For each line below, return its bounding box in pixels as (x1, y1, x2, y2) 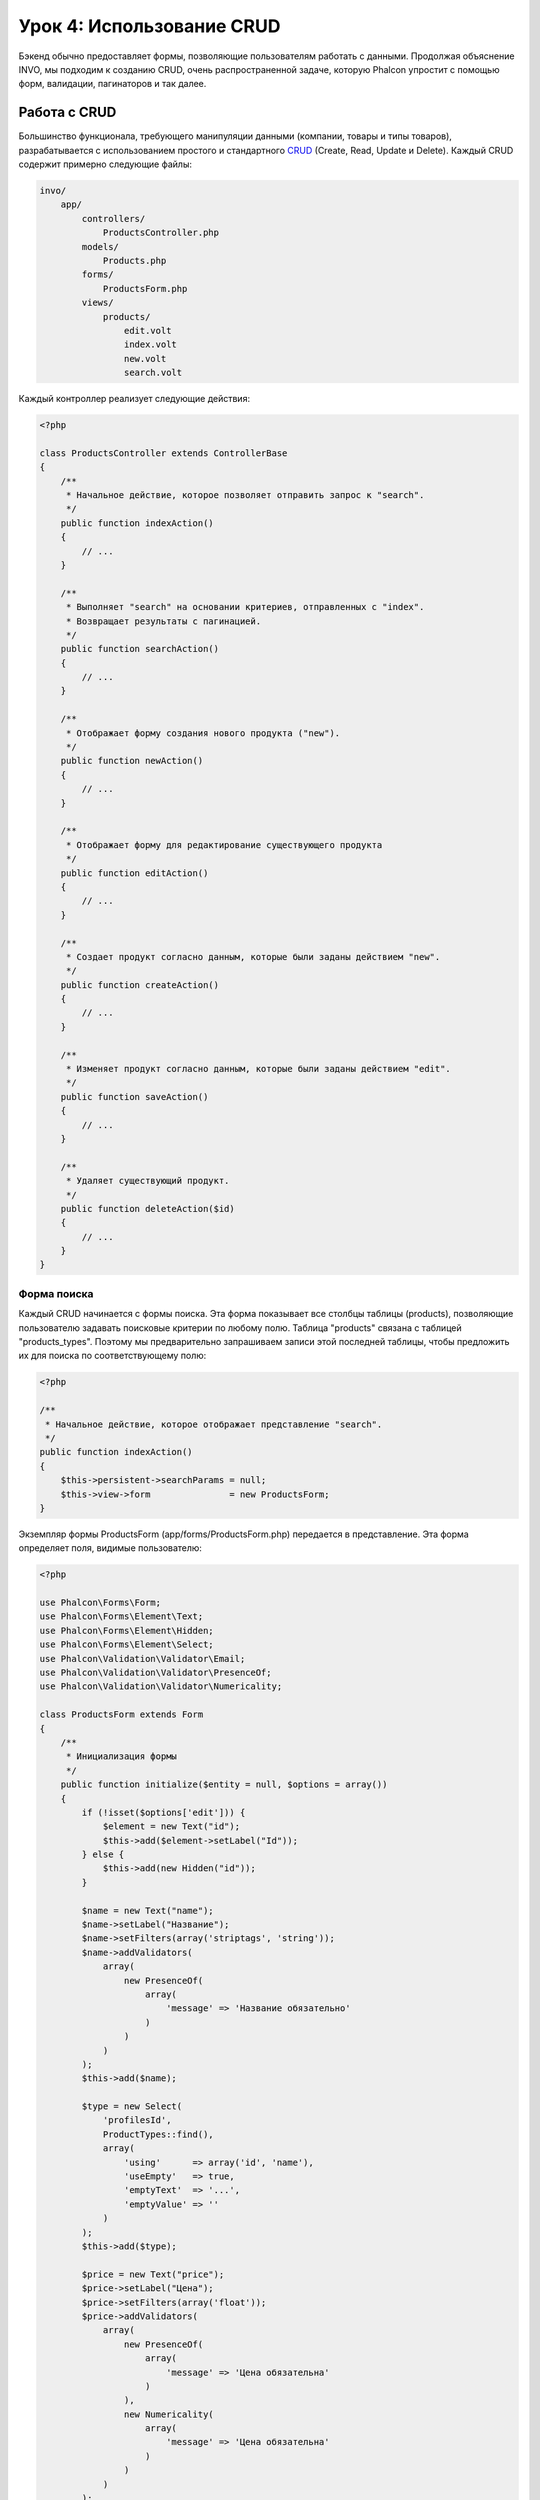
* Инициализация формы (65, 1751, 177, 1762)
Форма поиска (18, 1286, 94, 1300)
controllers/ (81, 213, 146, 224)
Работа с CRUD (18, 104, 117, 121)
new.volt (123, 353, 167, 364)
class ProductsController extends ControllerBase (39, 447, 288, 459)
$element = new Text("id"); (102, 1821, 240, 1832)
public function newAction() (60, 755, 204, 767)
